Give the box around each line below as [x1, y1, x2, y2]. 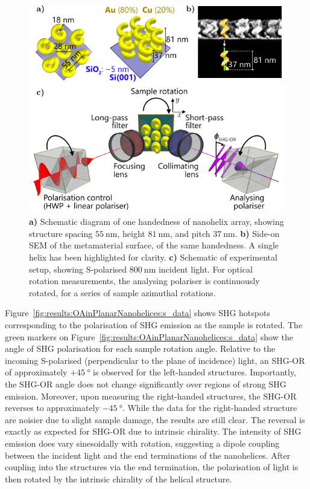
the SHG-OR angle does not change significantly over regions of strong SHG [5, 377, 286, 390]
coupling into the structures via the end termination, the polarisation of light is [5, 461, 299, 473]
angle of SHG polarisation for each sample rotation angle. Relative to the [5, 342, 276, 355]
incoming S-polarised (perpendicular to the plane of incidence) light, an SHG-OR [5, 354, 305, 366]
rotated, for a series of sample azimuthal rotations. [29, 286, 216, 299]
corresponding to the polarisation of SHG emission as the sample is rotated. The [5, 318, 303, 331]
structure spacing [29, 227, 93, 239]
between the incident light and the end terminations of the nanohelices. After [5, 449, 291, 461]
